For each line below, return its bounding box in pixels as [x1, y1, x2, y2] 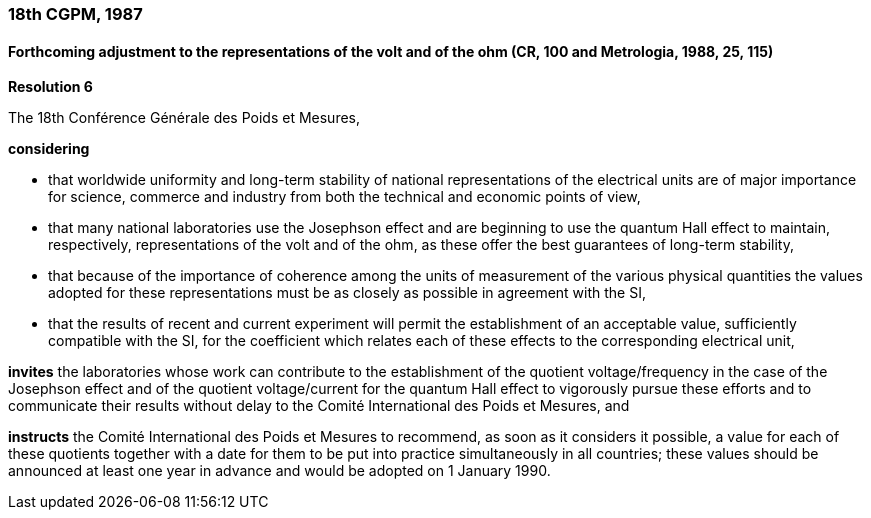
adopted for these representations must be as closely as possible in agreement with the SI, [48, 284, 646, 302]
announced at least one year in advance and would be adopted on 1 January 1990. [8, 462, 551, 480]
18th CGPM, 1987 [8, 4, 143, 24]
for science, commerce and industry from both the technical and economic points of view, [48, 188, 641, 206]
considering [8, 140, 90, 158]
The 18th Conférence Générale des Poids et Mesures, [8, 109, 361, 127]
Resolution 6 [8, 78, 93, 96]
